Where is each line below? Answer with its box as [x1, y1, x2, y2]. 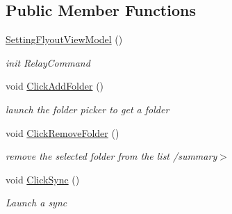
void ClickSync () [6, 172, 80, 186]
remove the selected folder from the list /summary [6, 149, 217, 163]
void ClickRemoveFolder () [6, 125, 119, 140]
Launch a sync [6, 195, 67, 210]
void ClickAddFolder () [6, 79, 104, 93]
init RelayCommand [6, 55, 90, 69]
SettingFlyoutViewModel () [6, 32, 123, 47]
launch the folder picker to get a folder [6, 101, 169, 116]
